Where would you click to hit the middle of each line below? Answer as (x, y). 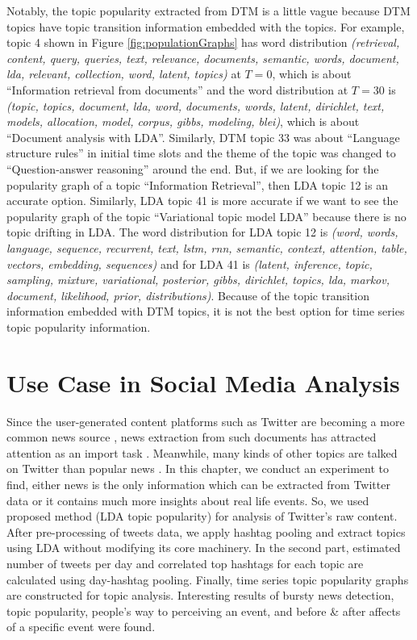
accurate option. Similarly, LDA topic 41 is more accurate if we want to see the (202, 201)
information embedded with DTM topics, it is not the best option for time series (206, 311)
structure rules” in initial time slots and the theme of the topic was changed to (201, 153)
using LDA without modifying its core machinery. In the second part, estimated (204, 548)
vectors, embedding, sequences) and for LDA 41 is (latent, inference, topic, (190, 264)
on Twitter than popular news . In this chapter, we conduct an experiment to (198, 468)
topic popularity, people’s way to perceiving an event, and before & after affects (204, 611)
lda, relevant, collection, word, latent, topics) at (124, 74)
